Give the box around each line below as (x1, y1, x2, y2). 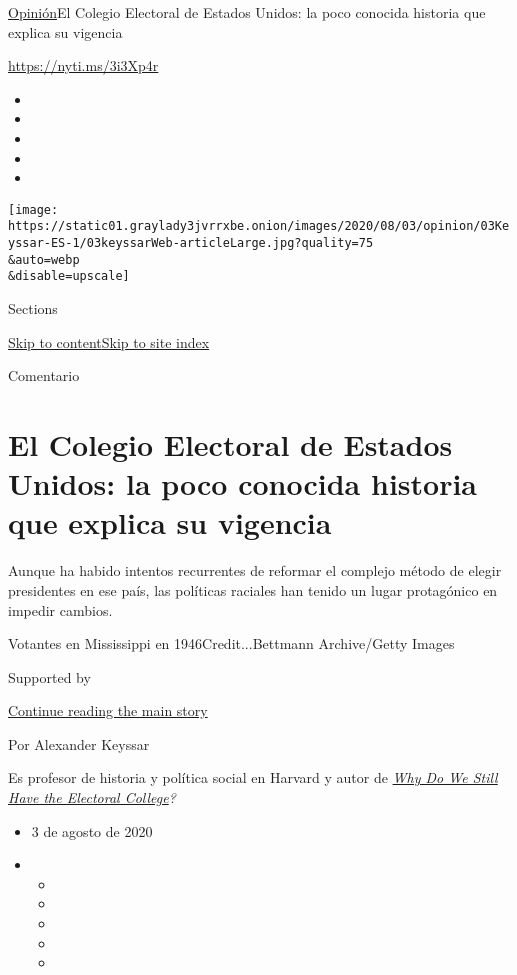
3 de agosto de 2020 (31, 820, 153, 841)
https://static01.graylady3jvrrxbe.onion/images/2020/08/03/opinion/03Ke (8, 219, 510, 234)
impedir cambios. (8, 599, 113, 620)
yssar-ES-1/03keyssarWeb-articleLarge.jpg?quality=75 (8, 236, 374, 251)
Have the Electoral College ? (8, 787, 176, 808)
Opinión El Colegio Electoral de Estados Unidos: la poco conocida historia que (8, 2, 486, 22)
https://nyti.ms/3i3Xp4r (8, 55, 159, 76)
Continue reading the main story (8, 700, 208, 721)
